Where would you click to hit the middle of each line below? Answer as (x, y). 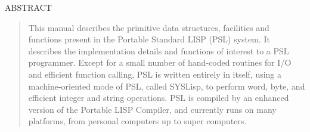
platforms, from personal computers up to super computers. (137, 121)
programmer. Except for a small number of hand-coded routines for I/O (160, 62)
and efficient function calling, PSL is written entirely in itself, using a (155, 74)
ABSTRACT (28, 7)
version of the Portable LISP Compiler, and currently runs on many (152, 109)
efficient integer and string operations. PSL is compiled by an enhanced (159, 98)
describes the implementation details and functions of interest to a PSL (159, 50)
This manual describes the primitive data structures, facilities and (149, 27)
